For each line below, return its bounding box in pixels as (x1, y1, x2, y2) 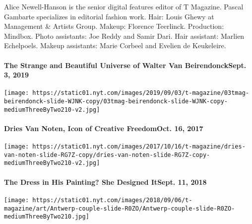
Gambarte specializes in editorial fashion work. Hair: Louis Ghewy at (4, 11, 214, 21)
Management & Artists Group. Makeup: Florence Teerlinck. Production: (4, 21, 224, 31)
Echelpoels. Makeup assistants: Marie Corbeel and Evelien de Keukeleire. (4, 40, 226, 51)
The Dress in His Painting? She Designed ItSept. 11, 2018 (4, 176, 207, 187)
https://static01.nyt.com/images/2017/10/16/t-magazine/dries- (32, 143, 246, 150)
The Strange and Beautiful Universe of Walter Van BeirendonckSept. (4, 60, 247, 70)
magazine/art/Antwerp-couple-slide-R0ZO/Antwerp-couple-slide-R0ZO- (4, 205, 235, 212)
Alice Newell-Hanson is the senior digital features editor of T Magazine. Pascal (4, 1, 244, 11)
